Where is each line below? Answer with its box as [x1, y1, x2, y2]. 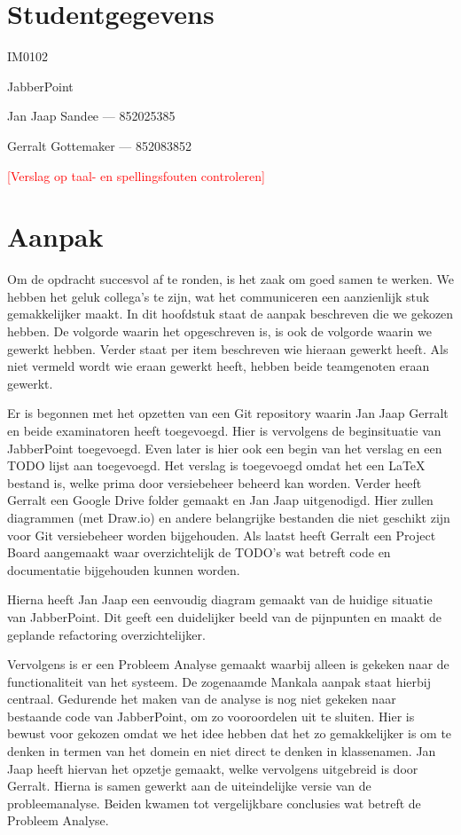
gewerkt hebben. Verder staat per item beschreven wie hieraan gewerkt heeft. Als [7, 339, 449, 358]
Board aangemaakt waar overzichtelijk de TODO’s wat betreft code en [7, 543, 391, 562]
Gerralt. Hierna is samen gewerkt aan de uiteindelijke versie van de [7, 776, 371, 795]
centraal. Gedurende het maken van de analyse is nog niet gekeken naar [7, 689, 396, 708]
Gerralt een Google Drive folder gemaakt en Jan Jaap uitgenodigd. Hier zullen [7, 491, 434, 509]
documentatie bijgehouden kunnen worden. [7, 560, 240, 579]
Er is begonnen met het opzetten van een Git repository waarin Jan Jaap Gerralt [7, 404, 449, 422]
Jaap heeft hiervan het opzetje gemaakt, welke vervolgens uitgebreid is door [7, 759, 418, 777]
